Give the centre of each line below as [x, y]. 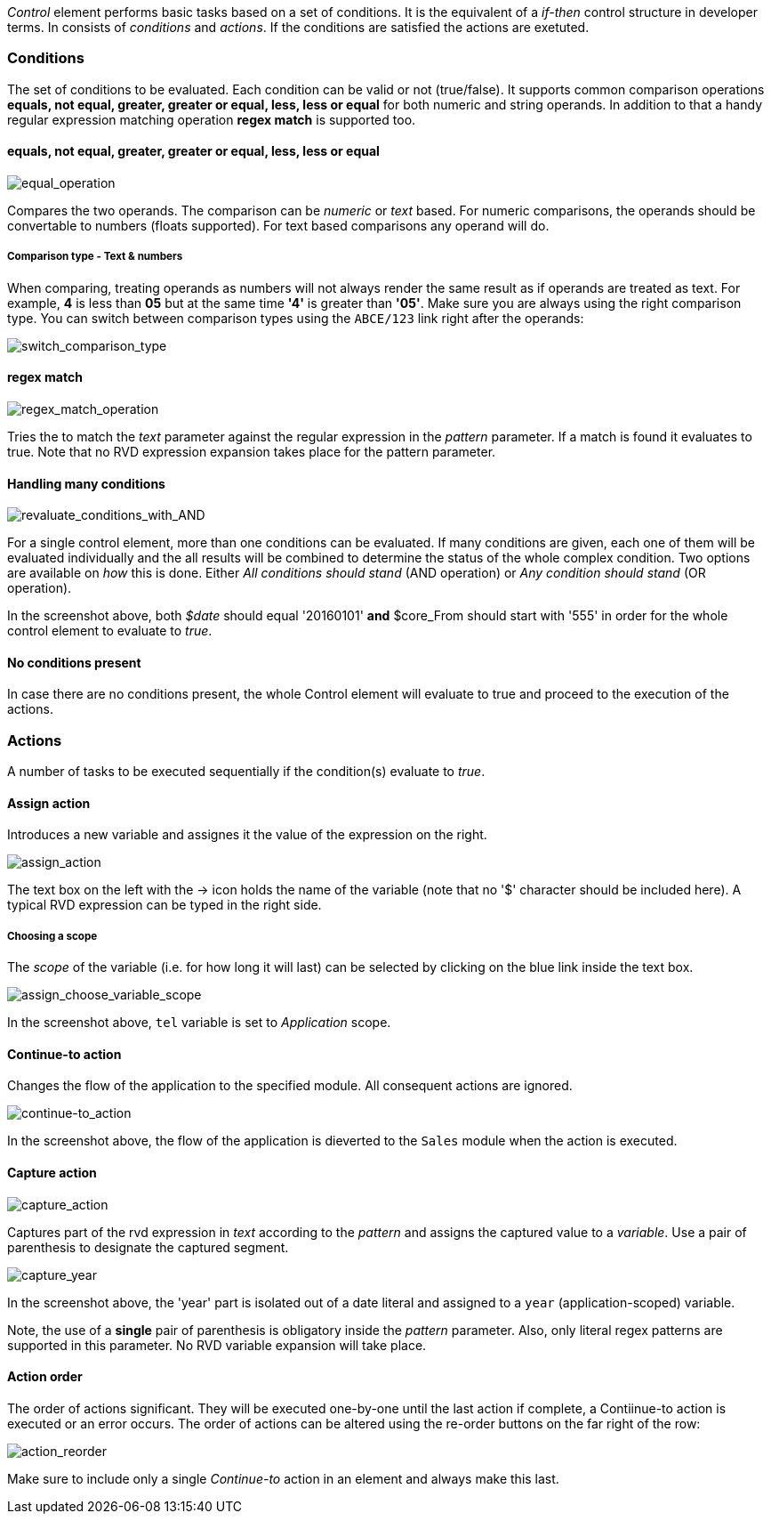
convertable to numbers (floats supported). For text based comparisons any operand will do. [278, 225]
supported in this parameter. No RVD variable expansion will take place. [217, 1345]
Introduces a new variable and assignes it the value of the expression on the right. [247, 835]
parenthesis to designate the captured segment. [148, 1247]
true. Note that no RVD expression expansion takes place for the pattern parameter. [252, 451]
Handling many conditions [86, 483]
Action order [45, 1377]
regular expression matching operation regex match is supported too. [212, 119]
